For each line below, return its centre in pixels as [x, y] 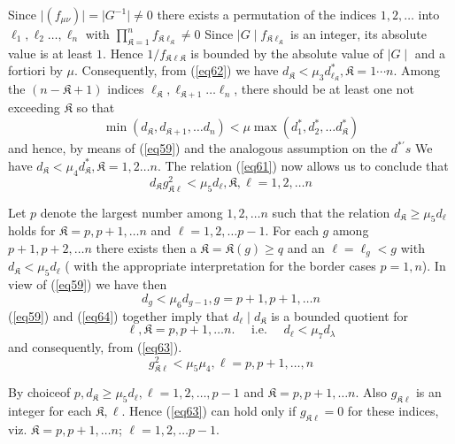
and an [306, 247]
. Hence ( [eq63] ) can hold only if [209, 411]
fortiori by [35, 70]
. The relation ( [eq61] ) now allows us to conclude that [303, 165]
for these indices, [393, 411]
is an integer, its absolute [359, 34]
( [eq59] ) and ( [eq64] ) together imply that [119, 315]
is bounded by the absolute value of [287, 53]
